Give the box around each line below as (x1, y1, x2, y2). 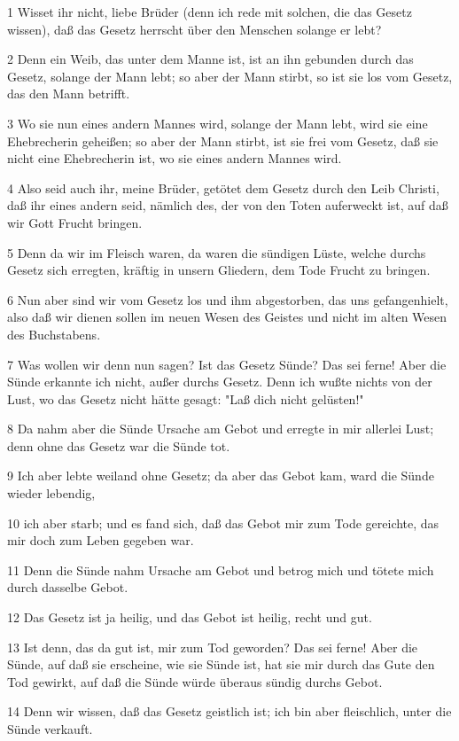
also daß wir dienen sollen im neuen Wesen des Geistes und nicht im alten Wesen (7, 308, 447, 326)
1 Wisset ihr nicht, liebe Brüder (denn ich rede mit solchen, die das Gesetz (7, 3, 412, 20)
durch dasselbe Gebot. (7, 578, 128, 597)
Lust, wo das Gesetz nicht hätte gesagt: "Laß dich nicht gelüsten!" (7, 389, 364, 408)
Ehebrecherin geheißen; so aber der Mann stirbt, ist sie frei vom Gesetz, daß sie (7, 131, 439, 150)
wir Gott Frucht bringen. (7, 213, 143, 231)
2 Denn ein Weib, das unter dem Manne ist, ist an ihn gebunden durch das (7, 50, 414, 68)
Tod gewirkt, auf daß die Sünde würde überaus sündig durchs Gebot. (7, 672, 383, 690)
